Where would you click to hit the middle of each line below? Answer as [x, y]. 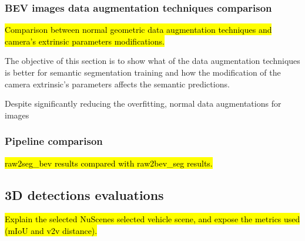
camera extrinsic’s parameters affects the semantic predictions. [117, 84]
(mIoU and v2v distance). [51, 230]
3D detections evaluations [84, 194]
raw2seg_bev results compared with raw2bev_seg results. [109, 163]
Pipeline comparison [54, 141]
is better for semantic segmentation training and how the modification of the [143, 72]
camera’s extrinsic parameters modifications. [85, 41]
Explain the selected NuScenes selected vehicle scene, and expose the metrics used [152, 219]
